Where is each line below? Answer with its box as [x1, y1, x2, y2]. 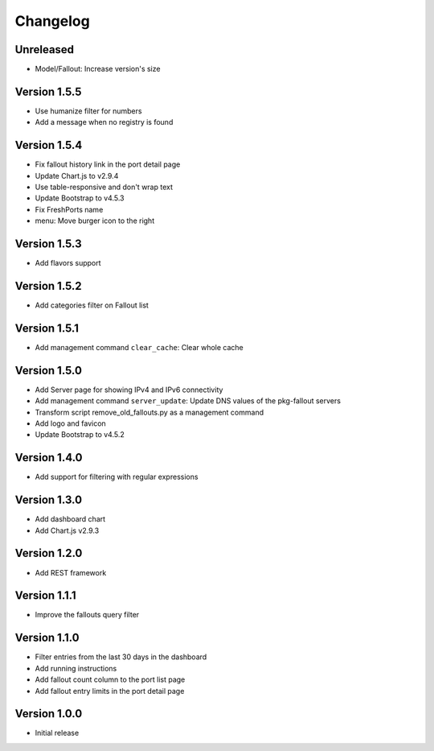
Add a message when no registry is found [35, 118, 174, 127]
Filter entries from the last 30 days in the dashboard [35, 652, 207, 662]
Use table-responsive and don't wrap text [35, 182, 173, 192]
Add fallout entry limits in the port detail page [35, 686, 185, 695]
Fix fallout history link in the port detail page [35, 159, 181, 169]
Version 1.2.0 [14, 547, 83, 560]
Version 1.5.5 [14, 85, 82, 98]
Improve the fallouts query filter [35, 610, 140, 620]
